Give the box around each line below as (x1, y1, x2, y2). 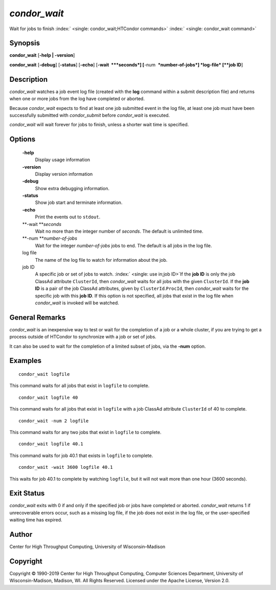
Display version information (35, 171, 93, 177)
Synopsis (9, 39, 40, 48)
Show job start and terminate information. (35, 199, 123, 206)
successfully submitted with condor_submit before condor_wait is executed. (9, 112, 170, 118)
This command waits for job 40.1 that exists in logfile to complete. (9, 452, 153, 459)
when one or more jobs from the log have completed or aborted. (9, 96, 145, 102)
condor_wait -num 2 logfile (18, 418, 89, 424)
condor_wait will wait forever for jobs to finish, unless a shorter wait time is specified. (9, 122, 189, 128)
